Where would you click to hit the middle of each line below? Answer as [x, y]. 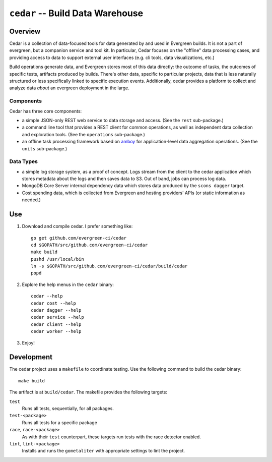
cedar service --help [57, 317]
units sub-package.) [45, 148]
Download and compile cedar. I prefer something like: [77, 226]
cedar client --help [56, 324]
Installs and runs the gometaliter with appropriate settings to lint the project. [104, 451]
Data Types [23, 161]
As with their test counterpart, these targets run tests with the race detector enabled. [111, 437]
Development [31, 357]
